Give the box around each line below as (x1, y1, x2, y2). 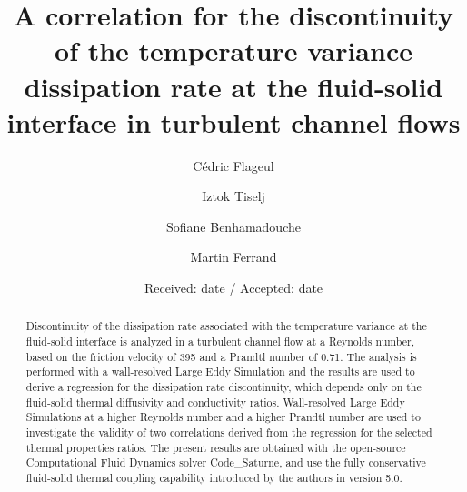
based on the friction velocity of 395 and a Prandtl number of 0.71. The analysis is (25, 348, 417, 364)
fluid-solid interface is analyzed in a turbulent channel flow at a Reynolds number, (25, 334, 415, 349)
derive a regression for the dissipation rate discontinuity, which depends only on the (25, 379, 422, 395)
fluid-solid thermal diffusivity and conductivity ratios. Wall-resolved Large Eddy (25, 394, 405, 409)
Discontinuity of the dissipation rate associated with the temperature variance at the (25, 318, 427, 334)
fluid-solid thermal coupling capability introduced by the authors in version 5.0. (25, 470, 402, 486)
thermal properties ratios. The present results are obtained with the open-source (25, 439, 406, 455)
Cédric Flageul (193, 156, 274, 175)
